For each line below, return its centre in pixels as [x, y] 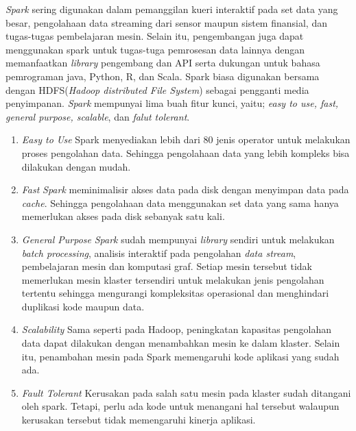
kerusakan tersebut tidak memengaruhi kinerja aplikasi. [139, 420]
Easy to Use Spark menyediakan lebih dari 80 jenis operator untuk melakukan [186, 139]
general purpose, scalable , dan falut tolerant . [98, 116]
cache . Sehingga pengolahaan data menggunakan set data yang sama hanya [180, 202]
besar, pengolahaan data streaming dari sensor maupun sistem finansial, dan [166, 22]
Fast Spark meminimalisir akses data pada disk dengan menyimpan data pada [185, 189]
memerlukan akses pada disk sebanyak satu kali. [123, 216]
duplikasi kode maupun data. [83, 306]
